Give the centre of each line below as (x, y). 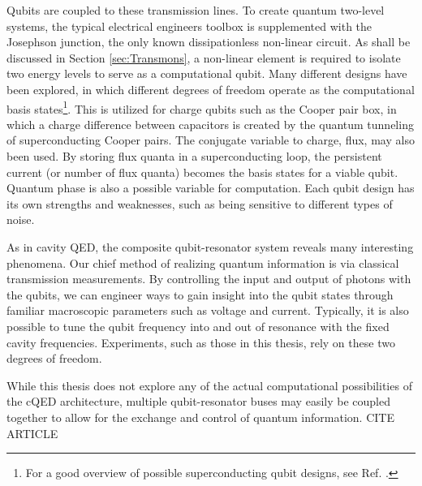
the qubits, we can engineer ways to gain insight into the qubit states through (200, 294)
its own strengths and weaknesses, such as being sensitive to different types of (200, 203)
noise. (21, 219)
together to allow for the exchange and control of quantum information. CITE (200, 417)
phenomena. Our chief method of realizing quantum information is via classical (203, 262)
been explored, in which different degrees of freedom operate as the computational (211, 89)
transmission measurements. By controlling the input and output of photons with (209, 279)
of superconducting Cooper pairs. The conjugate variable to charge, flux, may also (211, 140)
